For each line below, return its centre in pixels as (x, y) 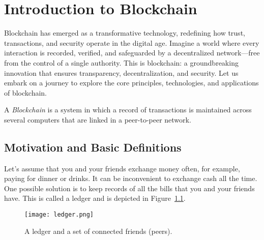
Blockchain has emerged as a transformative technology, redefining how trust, (125, 33)
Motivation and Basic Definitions (93, 147)
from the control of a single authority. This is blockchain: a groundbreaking (121, 62)
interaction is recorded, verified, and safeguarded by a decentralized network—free (132, 53)
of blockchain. (26, 92)
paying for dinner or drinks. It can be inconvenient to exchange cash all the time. (131, 178)
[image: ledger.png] (59, 215)
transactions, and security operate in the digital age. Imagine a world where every (132, 42)
